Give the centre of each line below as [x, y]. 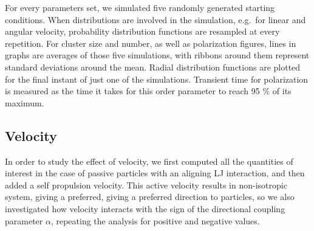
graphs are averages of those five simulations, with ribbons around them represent [157, 55]
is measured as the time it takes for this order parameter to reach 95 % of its [148, 91]
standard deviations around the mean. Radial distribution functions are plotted [153, 67]
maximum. [25, 102]
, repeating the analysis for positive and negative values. [155, 220]
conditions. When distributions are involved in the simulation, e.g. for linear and [155, 19]
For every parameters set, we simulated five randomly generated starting [140, 7]
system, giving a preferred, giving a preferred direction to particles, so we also [150, 197]
